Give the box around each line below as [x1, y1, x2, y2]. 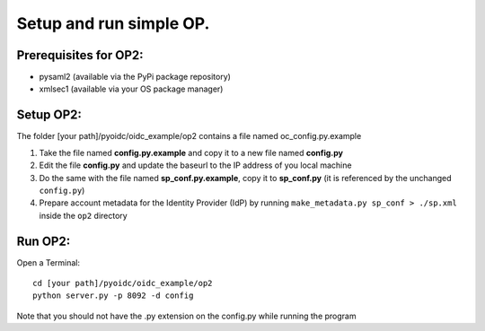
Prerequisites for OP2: [16, 48, 144, 63]
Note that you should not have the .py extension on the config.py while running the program [16, 310, 357, 321]
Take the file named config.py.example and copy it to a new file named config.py [39, 147, 343, 158]
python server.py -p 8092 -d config [32, 291, 194, 301]
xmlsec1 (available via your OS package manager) [39, 83, 224, 94]
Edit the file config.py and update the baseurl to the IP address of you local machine [39, 160, 352, 170]
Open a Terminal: [16, 257, 81, 268]
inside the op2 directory [39, 210, 128, 221]
